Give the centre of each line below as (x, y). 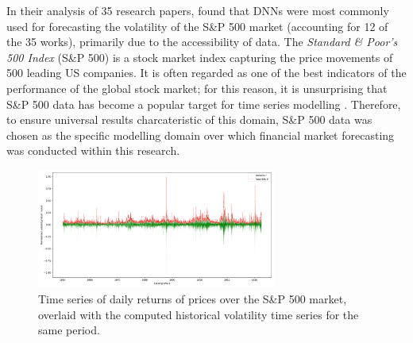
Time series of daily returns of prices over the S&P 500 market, (193, 298)
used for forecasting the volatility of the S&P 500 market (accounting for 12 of (197, 26)
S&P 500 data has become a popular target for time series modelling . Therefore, (204, 104)
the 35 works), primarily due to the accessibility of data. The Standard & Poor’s (202, 42)
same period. (69, 330)
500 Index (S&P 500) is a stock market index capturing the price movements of (200, 57)
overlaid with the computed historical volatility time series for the (199, 314)
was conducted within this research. (93, 150)
